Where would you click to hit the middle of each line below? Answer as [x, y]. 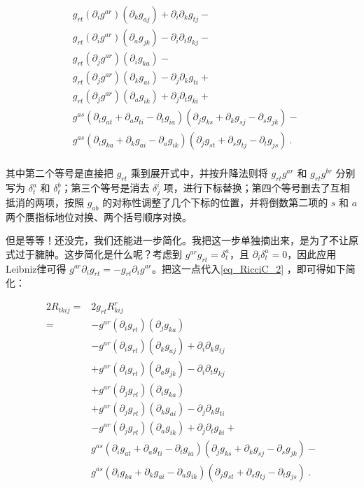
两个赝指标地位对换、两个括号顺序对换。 [99, 216]
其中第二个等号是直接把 [59, 173]
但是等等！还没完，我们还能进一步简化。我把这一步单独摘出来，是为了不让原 [182, 240]
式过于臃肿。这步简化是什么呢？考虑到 [94, 253]
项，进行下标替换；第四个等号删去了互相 [257, 188]
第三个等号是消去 [110, 188]
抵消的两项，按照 [45, 202]
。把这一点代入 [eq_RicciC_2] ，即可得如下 [249, 268]
